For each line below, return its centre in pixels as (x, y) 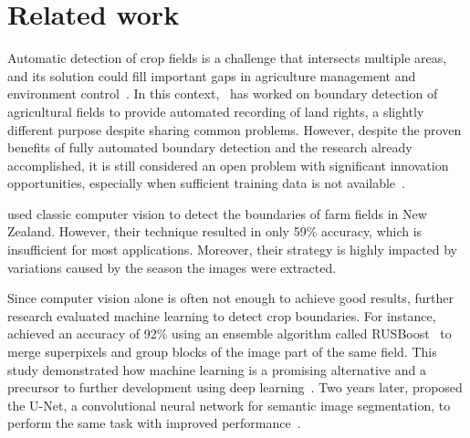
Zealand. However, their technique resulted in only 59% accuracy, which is (215, 231)
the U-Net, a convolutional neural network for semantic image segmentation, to (229, 405)
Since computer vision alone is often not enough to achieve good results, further (230, 298)
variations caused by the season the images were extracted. (172, 267)
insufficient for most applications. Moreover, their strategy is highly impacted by (232, 250)
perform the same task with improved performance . (154, 423)
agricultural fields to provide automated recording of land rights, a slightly (216, 111)
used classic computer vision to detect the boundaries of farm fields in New (217, 213)
